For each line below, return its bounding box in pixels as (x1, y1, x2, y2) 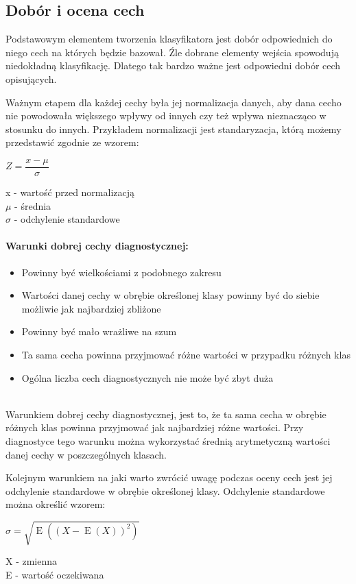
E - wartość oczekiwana (5, 568, 104, 582)
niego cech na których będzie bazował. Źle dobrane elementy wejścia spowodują (5, 45, 339, 59)
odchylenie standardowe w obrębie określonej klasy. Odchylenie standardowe (5, 483, 325, 498)
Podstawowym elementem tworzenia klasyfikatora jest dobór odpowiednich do (5, 32, 333, 46)
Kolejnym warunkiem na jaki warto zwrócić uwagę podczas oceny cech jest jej (5, 470, 333, 485)
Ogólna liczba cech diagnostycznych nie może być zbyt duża (21, 370, 274, 385)
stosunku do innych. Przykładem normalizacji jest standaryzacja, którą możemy (5, 121, 342, 136)
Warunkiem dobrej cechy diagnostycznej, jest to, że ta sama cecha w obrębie (5, 406, 327, 421)
